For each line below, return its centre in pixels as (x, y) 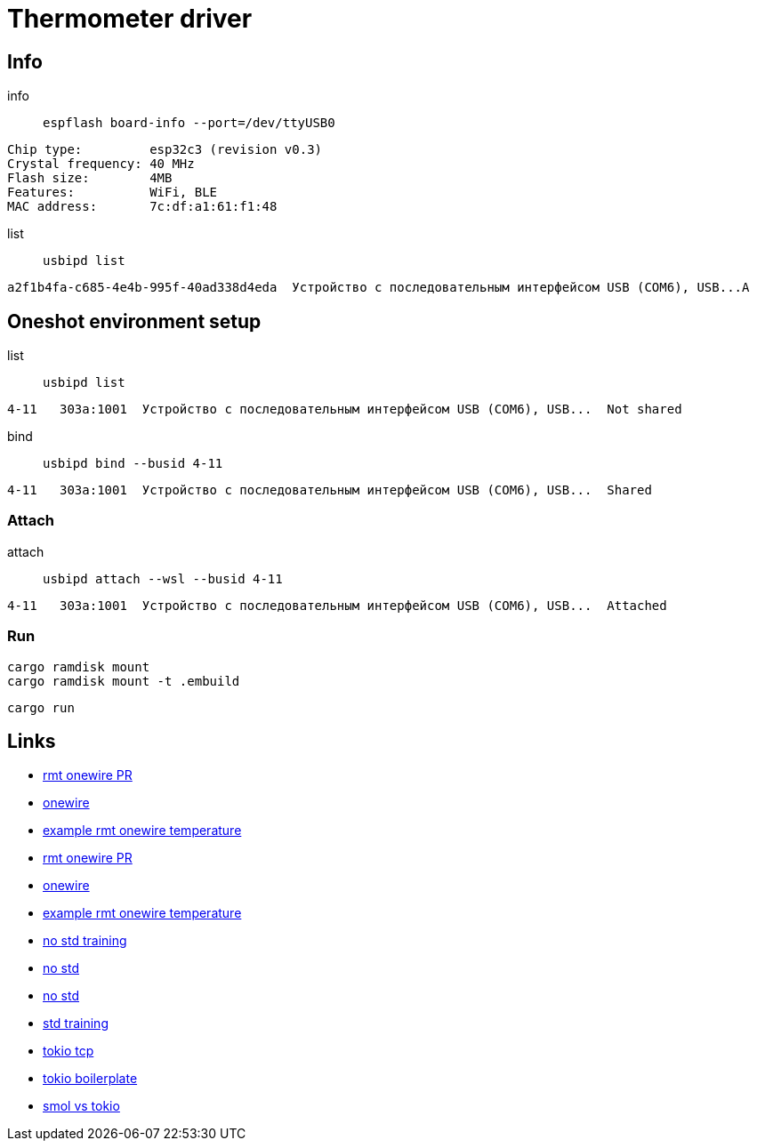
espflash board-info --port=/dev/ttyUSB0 (189, 123)
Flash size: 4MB (90, 178)
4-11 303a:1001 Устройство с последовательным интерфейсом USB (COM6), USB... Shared (330, 490)
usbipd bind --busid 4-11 (133, 464)
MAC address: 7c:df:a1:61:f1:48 (142, 207)
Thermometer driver (130, 19)
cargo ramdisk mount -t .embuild (124, 681)
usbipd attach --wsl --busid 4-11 (163, 578)
